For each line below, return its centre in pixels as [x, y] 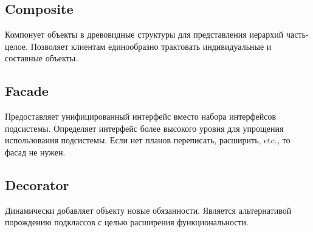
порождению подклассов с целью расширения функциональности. [127, 222]
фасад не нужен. [35, 152]
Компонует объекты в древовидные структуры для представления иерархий [144, 34]
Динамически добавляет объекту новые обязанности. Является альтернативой [148, 210]
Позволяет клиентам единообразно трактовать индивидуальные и [151, 46]
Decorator [37, 184]
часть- [297, 34]
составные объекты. [41, 58]
